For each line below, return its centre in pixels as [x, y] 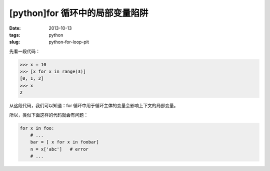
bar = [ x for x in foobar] [65, 142]
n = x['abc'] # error [59, 149]
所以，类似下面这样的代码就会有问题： [49, 115]
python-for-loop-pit [69, 42]
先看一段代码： [24, 51]
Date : [15, 28]
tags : [15, 35]
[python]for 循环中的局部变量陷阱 [79, 13]
